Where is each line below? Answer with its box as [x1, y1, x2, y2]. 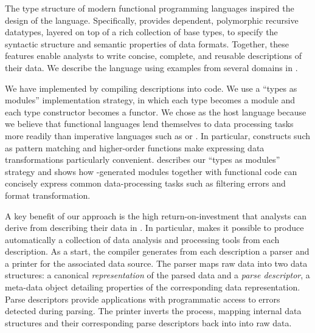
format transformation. [5, 188, 91, 201]
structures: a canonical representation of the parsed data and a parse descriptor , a [5, 269, 310, 281]
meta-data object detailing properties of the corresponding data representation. [5, 281, 300, 294]
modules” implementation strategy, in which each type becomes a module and [5, 94, 296, 106]
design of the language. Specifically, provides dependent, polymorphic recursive [5, 13, 299, 26]
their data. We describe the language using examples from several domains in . [5, 61, 298, 74]
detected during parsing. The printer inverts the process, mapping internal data [5, 304, 302, 317]
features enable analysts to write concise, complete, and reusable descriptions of [5, 49, 302, 62]
